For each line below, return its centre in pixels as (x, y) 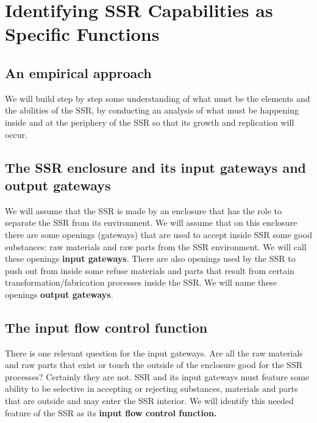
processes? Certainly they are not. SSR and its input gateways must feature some (157, 376)
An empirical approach (78, 72)
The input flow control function (106, 327)
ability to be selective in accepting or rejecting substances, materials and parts (151, 389)
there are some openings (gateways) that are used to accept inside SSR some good (158, 234)
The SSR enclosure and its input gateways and (156, 167)
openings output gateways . (59, 294)
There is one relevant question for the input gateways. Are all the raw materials (154, 352)
